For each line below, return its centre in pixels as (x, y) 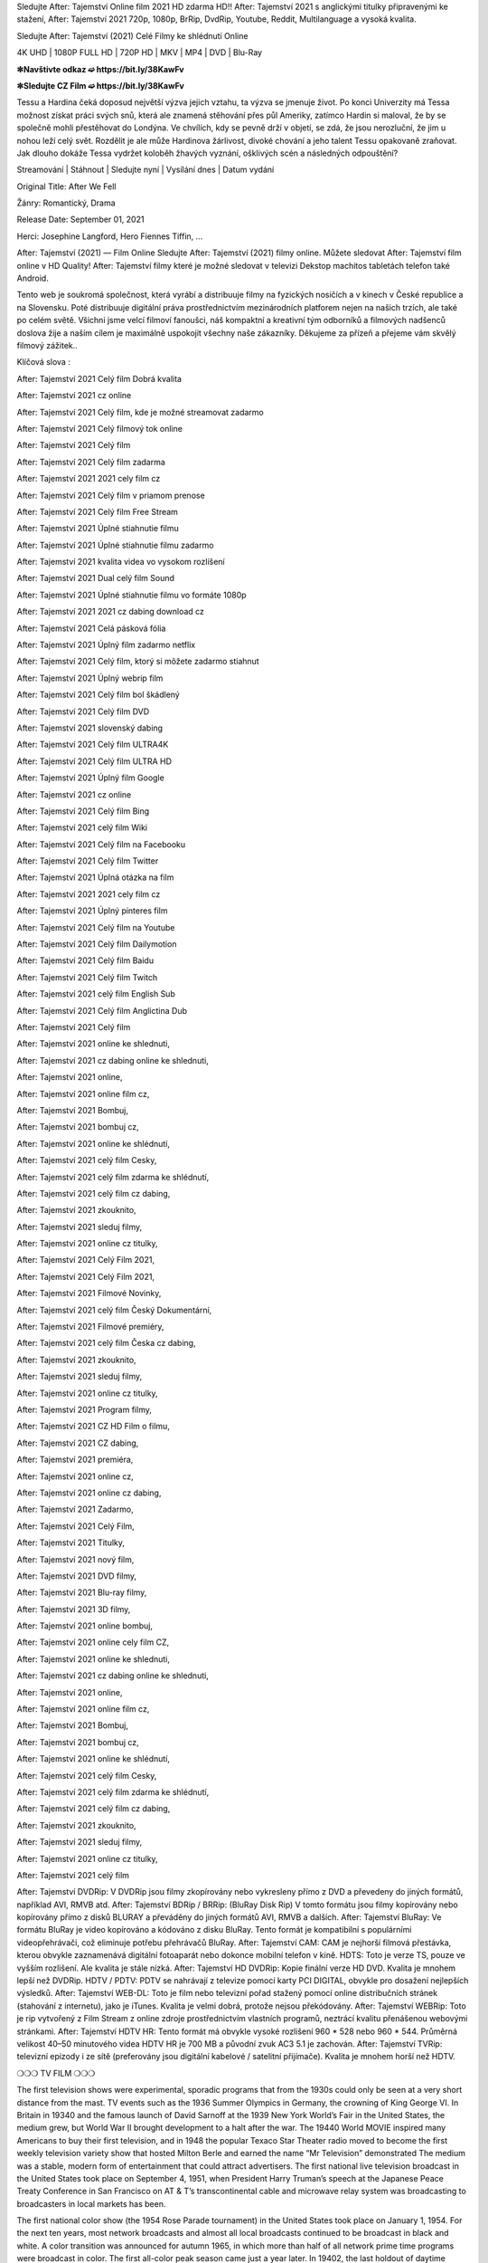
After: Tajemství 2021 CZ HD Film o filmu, (94, 1427)
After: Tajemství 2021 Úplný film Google (90, 778)
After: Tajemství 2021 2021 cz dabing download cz (111, 612)
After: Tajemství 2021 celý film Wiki (82, 827)
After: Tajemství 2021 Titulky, (71, 1542)
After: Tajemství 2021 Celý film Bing (83, 811)
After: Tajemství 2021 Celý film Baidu (85, 960)
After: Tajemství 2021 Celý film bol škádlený (98, 695)
